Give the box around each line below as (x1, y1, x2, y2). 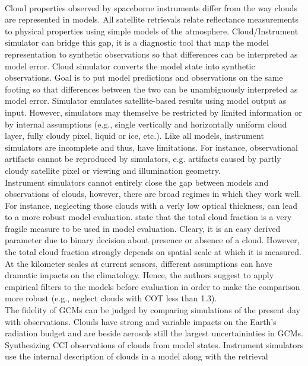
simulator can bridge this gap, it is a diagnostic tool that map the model (5, 36, 269, 49)
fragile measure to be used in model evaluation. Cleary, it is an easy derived (5, 222, 281, 234)
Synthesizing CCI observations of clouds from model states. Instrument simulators (5, 338, 304, 351)
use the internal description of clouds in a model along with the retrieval (5, 350, 268, 362)
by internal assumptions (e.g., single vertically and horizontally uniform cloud (5, 117, 287, 130)
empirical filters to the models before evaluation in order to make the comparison (5, 280, 300, 292)
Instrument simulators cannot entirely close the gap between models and (5, 176, 269, 188)
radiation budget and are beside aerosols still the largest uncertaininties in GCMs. (5, 327, 303, 339)
